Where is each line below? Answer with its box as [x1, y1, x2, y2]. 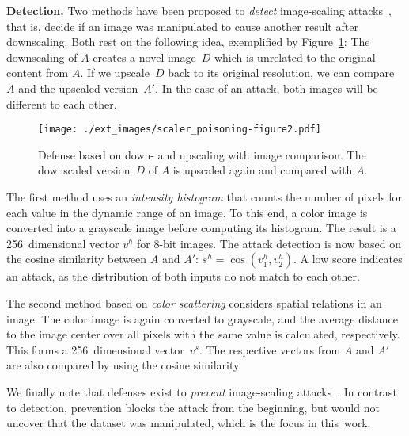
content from [6, 64, 69, 81]
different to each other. [6, 95, 117, 112]
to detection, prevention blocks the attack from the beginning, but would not [6, 399, 380, 415]
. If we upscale [80, 64, 150, 81]
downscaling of [6, 48, 78, 65]
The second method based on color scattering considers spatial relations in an [6, 294, 382, 311]
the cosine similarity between [6, 251, 147, 267]
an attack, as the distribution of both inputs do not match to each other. [6, 268, 360, 285]
